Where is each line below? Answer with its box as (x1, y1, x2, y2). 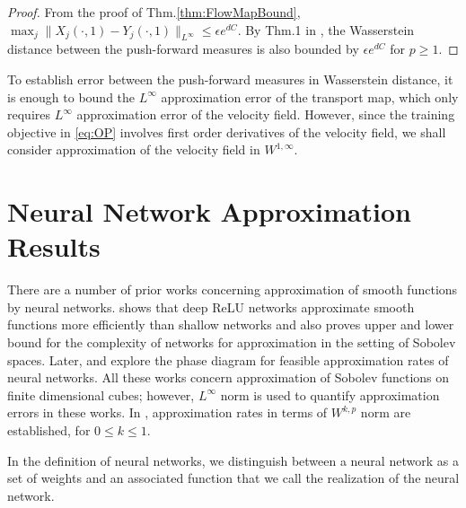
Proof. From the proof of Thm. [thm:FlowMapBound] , (7, 3, 301, 21)
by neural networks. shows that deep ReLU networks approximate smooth (7, 297, 415, 316)
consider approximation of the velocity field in (7, 140, 260, 159)
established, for (7, 421, 91, 440)
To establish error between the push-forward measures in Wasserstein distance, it (7, 69, 453, 88)
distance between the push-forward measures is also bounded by (7, 39, 359, 58)
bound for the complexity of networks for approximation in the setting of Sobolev (7, 333, 456, 352)
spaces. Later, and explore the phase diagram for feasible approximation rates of (7, 350, 449, 369)
